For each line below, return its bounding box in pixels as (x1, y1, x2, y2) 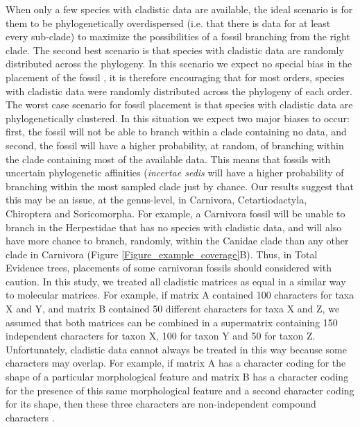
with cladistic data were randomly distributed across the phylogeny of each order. (6, 83, 352, 98)
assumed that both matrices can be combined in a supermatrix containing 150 (6, 315, 338, 329)
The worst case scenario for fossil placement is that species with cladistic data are (6, 97, 353, 112)
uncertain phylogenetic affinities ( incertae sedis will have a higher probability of (6, 165, 344, 180)
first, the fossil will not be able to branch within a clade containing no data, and (6, 124, 347, 139)
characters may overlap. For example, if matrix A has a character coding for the (6, 355, 346, 370)
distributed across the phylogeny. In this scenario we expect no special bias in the (6, 56, 352, 71)
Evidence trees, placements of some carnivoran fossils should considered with (6, 260, 332, 275)
